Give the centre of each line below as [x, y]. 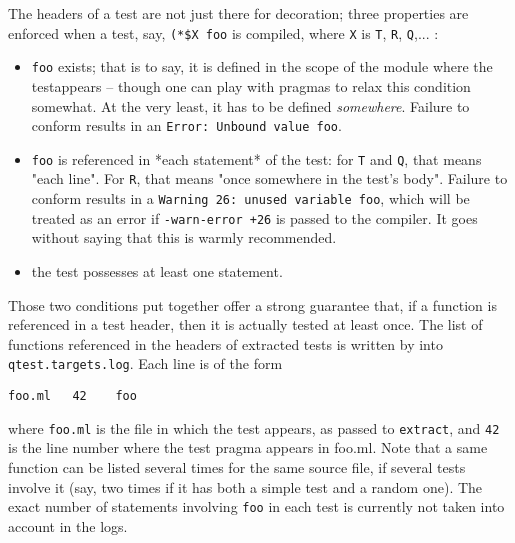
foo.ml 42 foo [72, 396]
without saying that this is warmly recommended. [184, 237]
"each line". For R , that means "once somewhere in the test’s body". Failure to [269, 178]
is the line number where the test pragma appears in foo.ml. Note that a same [248, 447]
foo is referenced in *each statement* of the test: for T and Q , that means [256, 158]
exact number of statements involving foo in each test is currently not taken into [256, 506]
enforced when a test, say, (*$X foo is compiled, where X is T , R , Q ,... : [223, 32]
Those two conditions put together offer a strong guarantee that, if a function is [252, 304]
